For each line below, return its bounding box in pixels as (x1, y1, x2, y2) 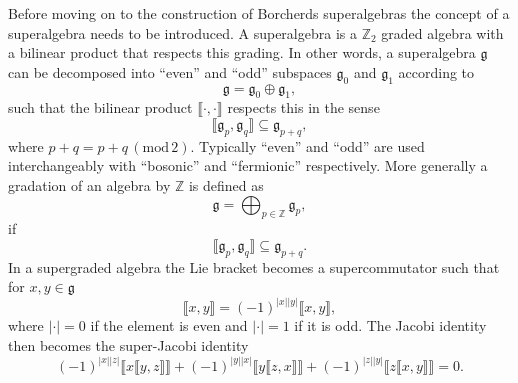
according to (398, 61, 475, 82)
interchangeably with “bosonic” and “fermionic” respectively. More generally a (8, 155, 488, 176)
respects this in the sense (227, 97, 380, 118)
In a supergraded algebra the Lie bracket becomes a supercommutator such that (8, 256, 500, 277)
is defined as (188, 174, 264, 195)
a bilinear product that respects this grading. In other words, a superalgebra (8, 42, 476, 63)
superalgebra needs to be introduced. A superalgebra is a (8, 22, 357, 43)
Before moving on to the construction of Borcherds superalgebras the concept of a (8, 3, 510, 23)
